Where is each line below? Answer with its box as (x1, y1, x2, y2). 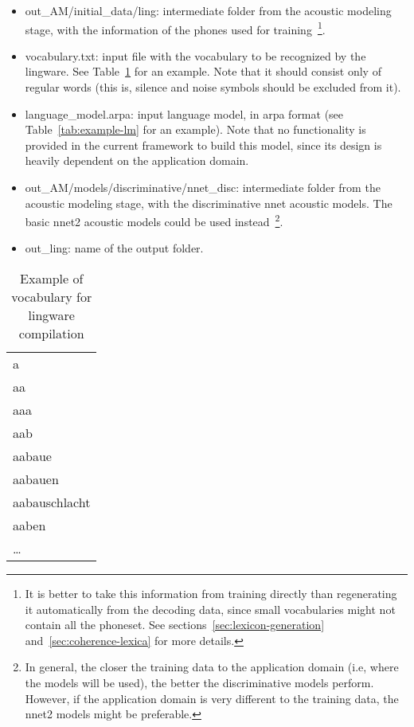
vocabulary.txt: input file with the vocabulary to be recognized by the (25, 47, 366, 64)
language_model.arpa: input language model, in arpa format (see (25, 105, 344, 122)
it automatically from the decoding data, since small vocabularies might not (25, 600, 396, 617)
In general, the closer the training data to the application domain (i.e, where (25, 659, 399, 675)
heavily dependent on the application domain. (25, 152, 249, 169)
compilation (18, 324, 84, 343)
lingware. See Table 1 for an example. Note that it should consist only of (25, 63, 381, 80)
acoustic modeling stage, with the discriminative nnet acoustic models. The (25, 194, 393, 211)
